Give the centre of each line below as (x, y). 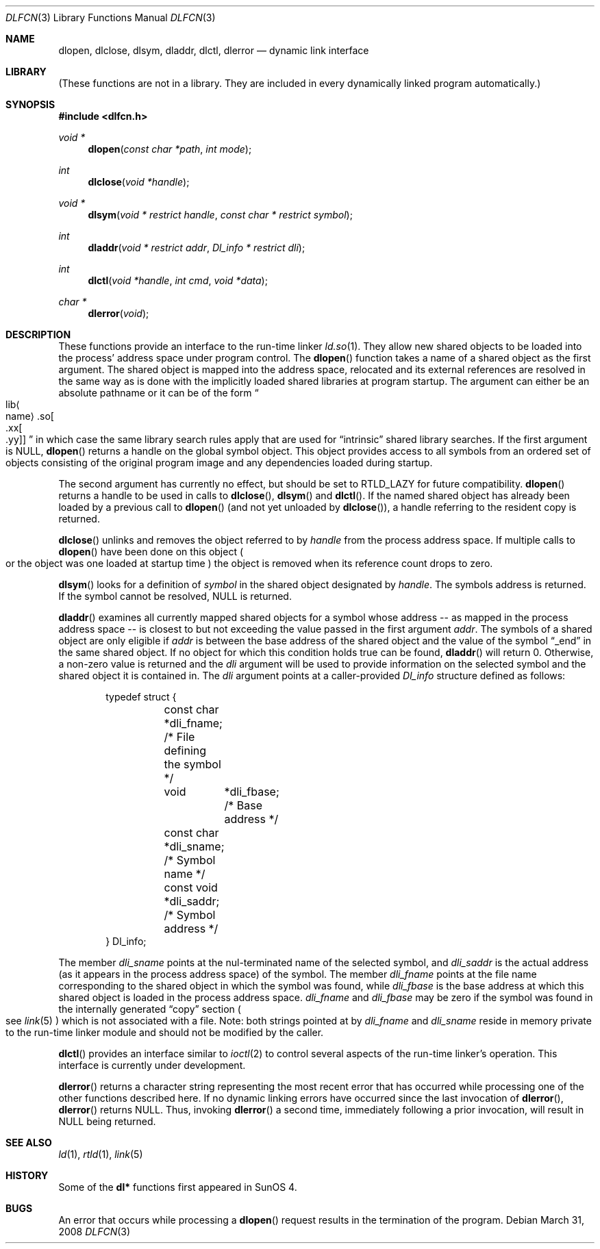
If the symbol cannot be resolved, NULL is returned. (175, 596)
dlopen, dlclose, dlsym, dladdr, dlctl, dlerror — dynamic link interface (214, 50)
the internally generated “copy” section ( (150, 1009)
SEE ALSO (29, 1143)
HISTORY (27, 1175)
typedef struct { (141, 697)
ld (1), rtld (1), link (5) (101, 1154)
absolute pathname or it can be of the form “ (159, 393)
